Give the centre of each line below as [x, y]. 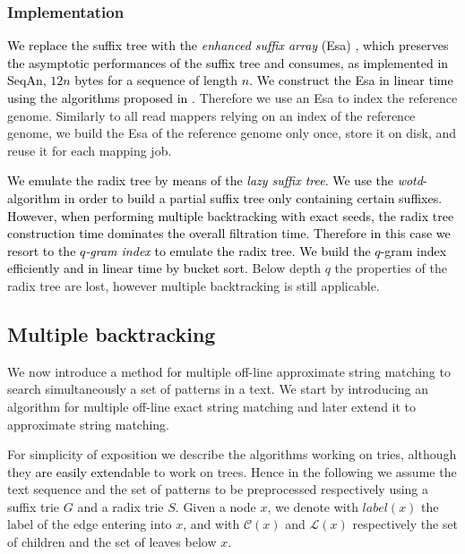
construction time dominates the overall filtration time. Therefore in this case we [229, 233]
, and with [211, 524]
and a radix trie [121, 506]
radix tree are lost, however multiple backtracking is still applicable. [194, 285]
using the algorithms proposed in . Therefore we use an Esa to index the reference [232, 98]
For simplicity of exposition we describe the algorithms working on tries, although [232, 454]
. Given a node [215, 506]
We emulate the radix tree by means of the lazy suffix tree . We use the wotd [215, 180]
